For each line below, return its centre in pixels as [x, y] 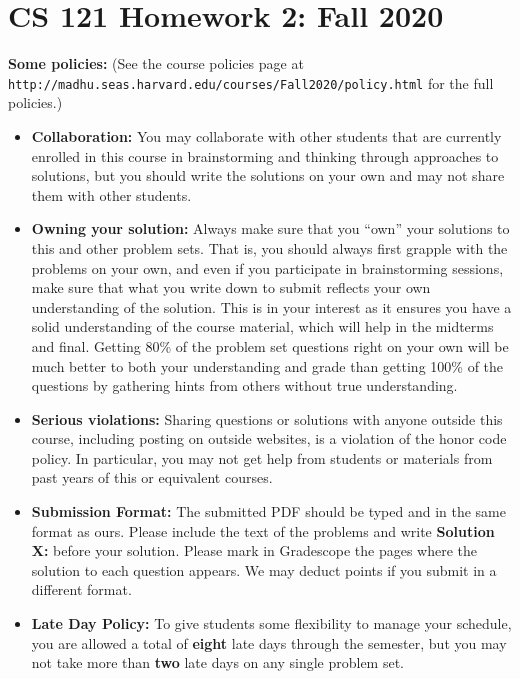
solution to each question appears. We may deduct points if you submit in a [264, 569]
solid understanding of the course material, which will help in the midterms [262, 326]
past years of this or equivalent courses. [152, 477]
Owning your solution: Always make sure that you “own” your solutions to [270, 228]
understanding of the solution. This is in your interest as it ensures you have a [271, 306]
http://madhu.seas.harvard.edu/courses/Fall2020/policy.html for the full [251, 82]
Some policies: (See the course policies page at [156, 63]
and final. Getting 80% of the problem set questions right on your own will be [270, 345]
